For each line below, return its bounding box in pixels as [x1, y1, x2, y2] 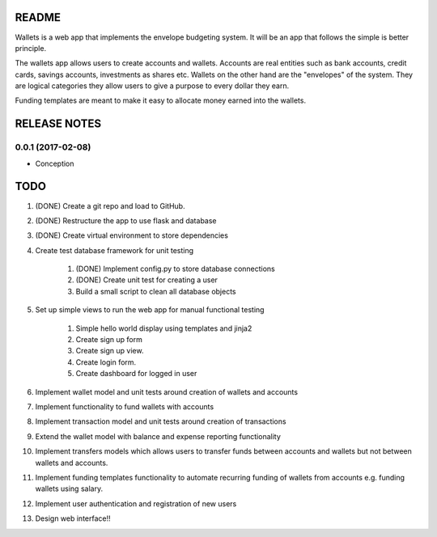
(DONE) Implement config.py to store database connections [75, 264, 275, 274]
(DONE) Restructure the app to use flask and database [35, 215, 217, 226]
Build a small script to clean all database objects [75, 286, 236, 296]
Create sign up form [75, 335, 143, 345]
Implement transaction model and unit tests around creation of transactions [35, 416, 286, 426]
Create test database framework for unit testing [35, 245, 194, 255]
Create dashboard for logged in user [75, 369, 197, 378]
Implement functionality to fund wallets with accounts [35, 402, 214, 412]
